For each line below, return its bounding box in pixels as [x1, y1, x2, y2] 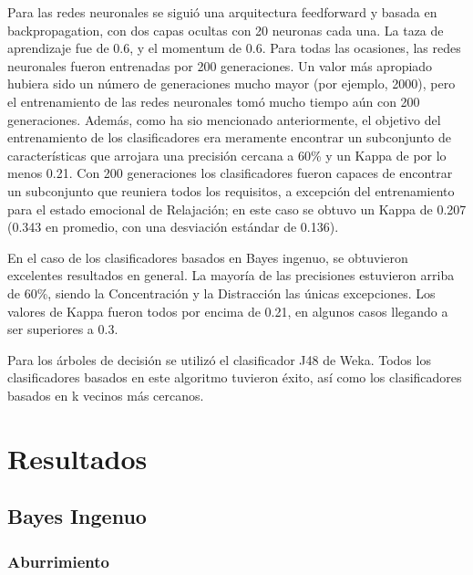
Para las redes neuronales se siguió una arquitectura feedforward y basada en [7, 3, 437, 21]
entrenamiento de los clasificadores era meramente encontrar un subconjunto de [7, 128, 452, 147]
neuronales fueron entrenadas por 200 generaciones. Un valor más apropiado [7, 56, 433, 75]
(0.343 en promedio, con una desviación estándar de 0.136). [7, 217, 339, 236]
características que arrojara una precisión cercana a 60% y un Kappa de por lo [7, 145, 447, 164]
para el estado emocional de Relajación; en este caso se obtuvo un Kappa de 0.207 [7, 199, 467, 218]
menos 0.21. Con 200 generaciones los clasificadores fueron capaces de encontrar [7, 163, 453, 183]
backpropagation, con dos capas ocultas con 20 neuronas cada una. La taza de [7, 20, 444, 39]
